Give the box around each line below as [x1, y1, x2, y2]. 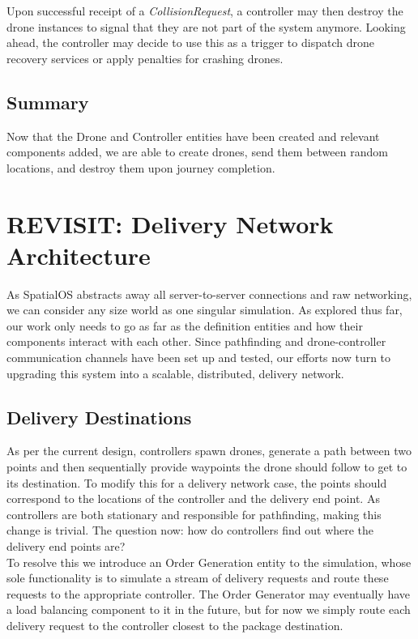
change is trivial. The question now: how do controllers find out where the [6, 522, 374, 539]
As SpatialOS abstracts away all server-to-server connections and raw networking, [6, 285, 412, 302]
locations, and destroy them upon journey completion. [6, 159, 275, 176]
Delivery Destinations [6, 404, 192, 429]
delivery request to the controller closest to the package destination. [6, 616, 343, 633]
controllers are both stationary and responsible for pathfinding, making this [6, 505, 382, 522]
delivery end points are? [6, 538, 126, 554]
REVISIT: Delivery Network [6, 207, 334, 240]
